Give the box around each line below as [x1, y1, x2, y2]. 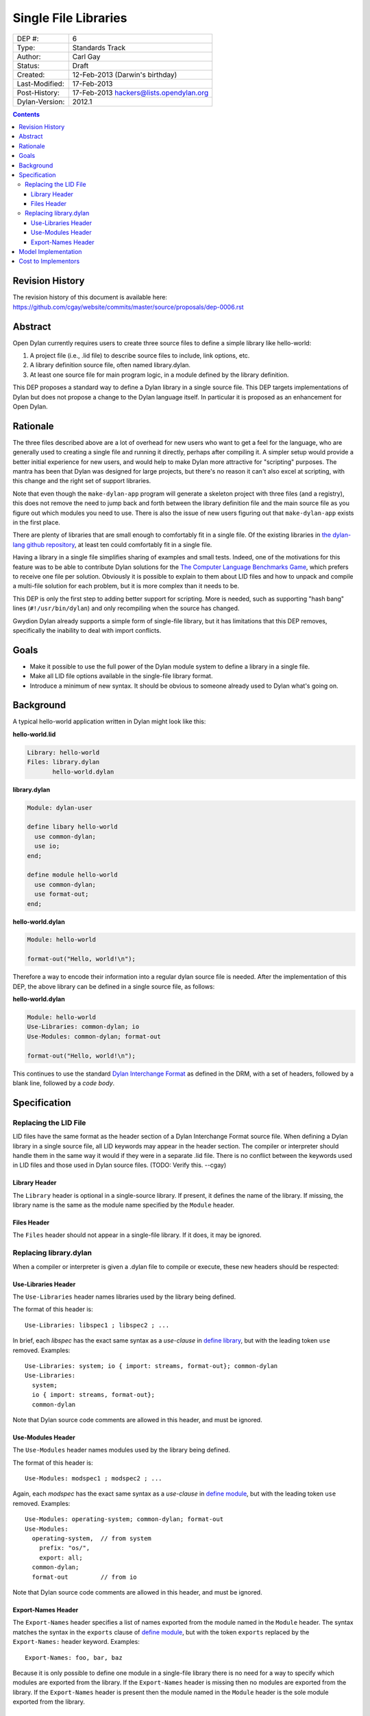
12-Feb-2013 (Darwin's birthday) [72, 69, 177, 79]
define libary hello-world [27, 823, 118, 831]
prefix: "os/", [38, 1544, 90, 1552]
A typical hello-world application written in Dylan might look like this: [12, 717, 206, 726]
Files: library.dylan [27, 758, 100, 766]
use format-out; [34, 890, 89, 898]
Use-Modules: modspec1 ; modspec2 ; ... [25, 1474, 162, 1483]
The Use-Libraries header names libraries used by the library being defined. [12, 1292, 236, 1301]
